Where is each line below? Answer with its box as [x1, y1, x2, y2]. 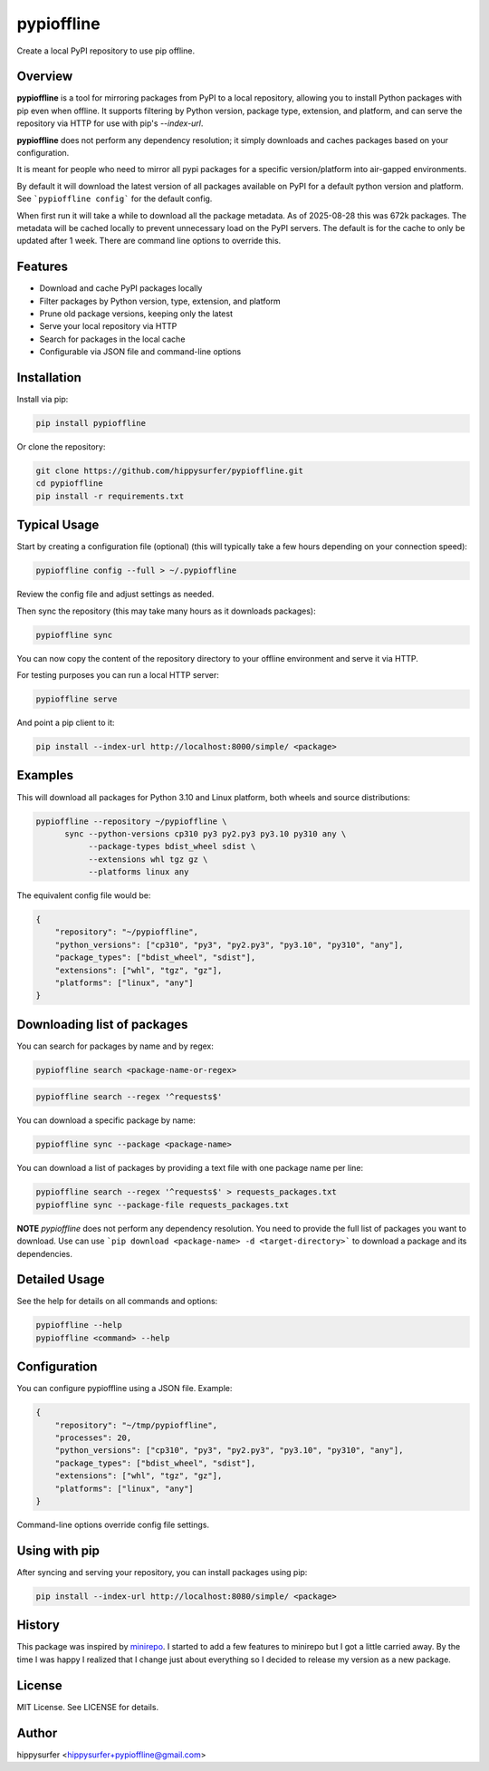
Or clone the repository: [16, 441, 106, 452]
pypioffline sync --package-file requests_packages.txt [35, 1199, 290, 1210]
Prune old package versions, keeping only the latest [39, 308, 233, 319]
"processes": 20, [54, 1433, 132, 1443]
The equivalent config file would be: [16, 890, 151, 901]
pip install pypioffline [35, 418, 147, 429]
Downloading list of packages [16, 1016, 188, 1032]
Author [16, 1725, 58, 1740]
